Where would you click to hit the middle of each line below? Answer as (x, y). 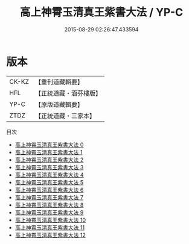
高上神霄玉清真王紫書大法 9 (49, 212)
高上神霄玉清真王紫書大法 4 (49, 175)
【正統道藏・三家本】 (65, 116)
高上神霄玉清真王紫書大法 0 (49, 145)
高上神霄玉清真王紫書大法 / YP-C (101, 12)
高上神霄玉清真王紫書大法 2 (49, 160)
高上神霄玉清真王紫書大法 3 (49, 167)
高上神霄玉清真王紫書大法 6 (49, 190)
